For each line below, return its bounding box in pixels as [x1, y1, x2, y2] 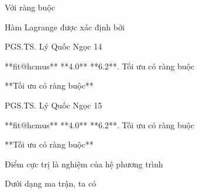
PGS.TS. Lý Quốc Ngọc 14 [5, 40, 102, 52]
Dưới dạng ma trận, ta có [5, 177, 97, 190]
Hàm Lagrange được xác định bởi [5, 20, 125, 33]
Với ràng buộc [5, 1, 56, 13]
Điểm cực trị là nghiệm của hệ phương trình [5, 157, 163, 170]
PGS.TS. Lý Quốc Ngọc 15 [5, 99, 102, 111]
